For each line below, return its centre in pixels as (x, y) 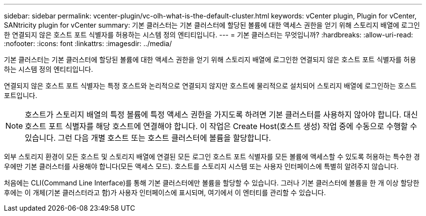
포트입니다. (21, 95)
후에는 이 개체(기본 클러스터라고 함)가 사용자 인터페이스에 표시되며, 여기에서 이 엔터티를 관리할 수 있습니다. (165, 192)
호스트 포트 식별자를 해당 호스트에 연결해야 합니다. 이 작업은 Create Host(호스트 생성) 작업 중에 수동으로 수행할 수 (221, 126)
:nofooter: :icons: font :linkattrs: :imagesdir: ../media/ (88, 43)
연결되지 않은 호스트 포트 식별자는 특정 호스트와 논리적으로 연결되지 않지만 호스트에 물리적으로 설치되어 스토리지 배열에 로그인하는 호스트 (210, 86)
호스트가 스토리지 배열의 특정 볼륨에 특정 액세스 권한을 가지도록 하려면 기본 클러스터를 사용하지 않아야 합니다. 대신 (222, 115)
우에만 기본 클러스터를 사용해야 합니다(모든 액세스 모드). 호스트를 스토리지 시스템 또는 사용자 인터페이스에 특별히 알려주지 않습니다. (201, 166)
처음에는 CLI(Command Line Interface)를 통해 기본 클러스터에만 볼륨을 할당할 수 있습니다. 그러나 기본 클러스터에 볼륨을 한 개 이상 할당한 (212, 183)
